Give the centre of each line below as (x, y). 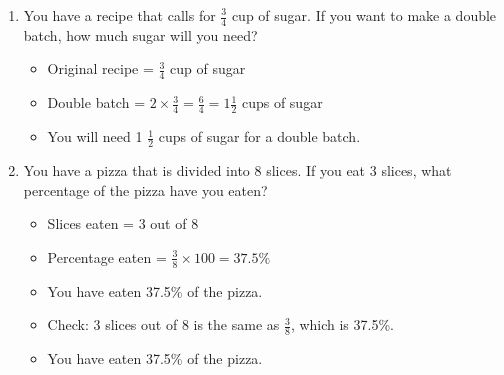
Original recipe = (100, 68)
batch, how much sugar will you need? (140, 34)
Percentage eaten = (107, 256)
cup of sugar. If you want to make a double (364, 15)
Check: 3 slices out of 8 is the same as (163, 324)
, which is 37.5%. (342, 324)
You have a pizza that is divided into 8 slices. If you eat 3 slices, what (237, 169)
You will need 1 (95, 136)
